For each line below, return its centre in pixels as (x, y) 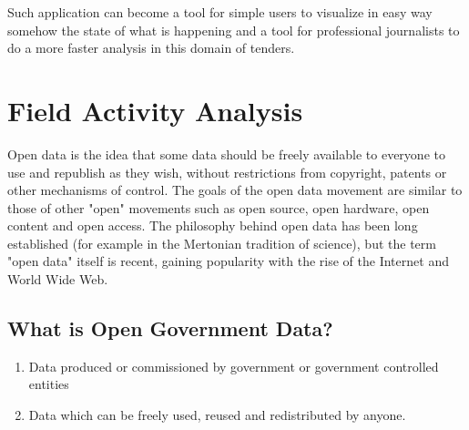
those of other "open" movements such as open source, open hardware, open (219, 207)
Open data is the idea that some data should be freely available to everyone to (226, 154)
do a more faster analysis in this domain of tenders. (151, 48)
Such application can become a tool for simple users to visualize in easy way (220, 12)
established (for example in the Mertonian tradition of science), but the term (222, 243)
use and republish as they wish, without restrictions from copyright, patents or (227, 172)
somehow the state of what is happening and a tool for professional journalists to (234, 30)
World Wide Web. (58, 279)
